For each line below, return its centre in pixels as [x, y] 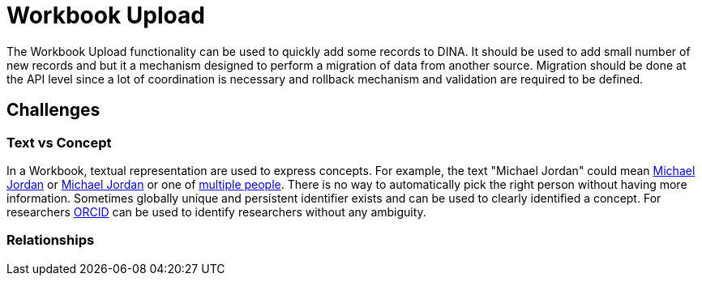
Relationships [51, 240]
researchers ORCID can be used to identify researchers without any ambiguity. [216, 211]
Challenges [54, 110]
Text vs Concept [59, 142]
